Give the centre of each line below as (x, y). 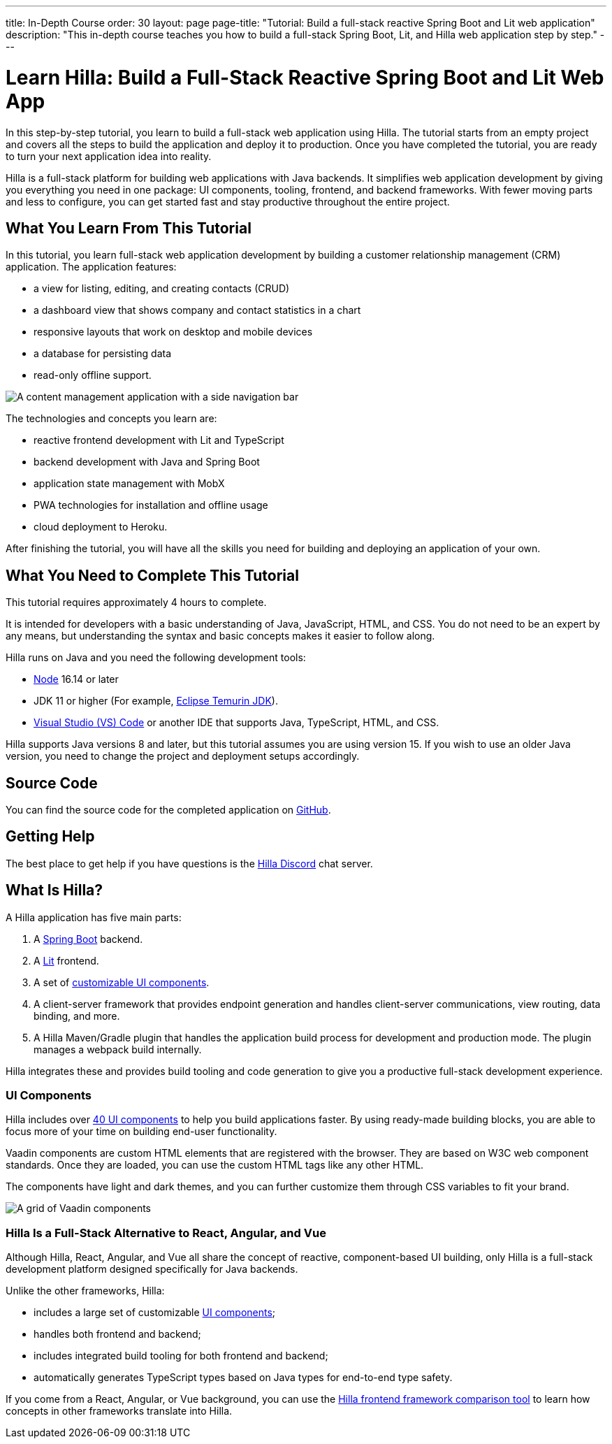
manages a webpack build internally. (118, 1049)
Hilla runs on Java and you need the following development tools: (156, 658)
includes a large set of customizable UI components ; (155, 1313)
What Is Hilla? (54, 890)
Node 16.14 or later (76, 679)
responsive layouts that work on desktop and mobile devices (173, 332)
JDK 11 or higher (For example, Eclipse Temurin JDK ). (156, 701)
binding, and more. (77, 1016)
